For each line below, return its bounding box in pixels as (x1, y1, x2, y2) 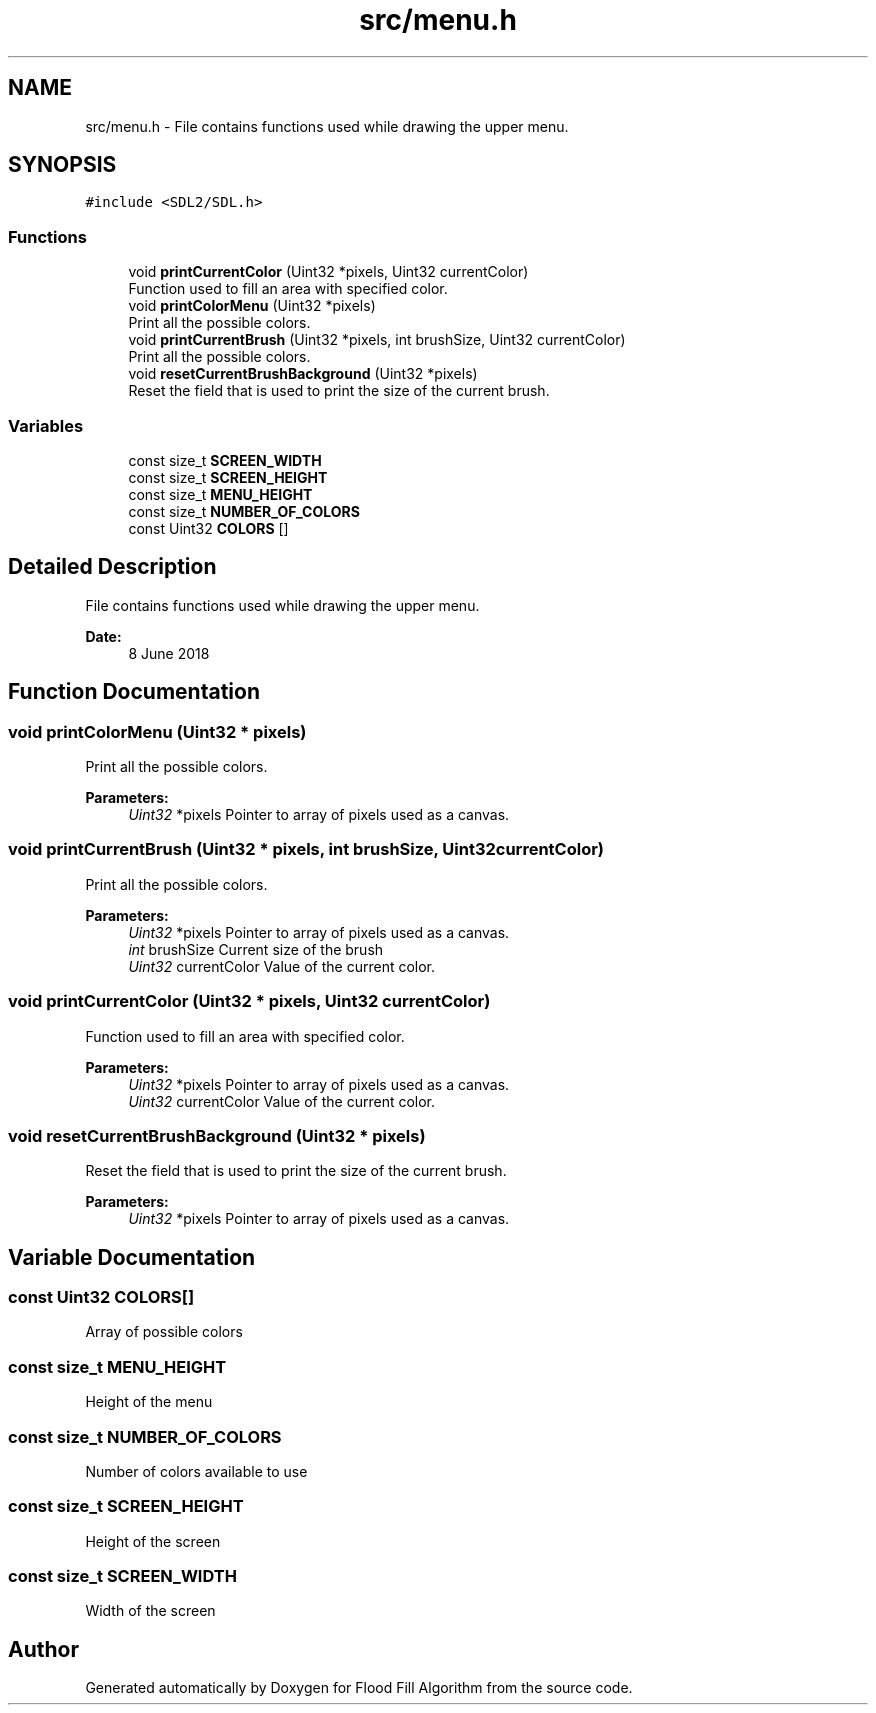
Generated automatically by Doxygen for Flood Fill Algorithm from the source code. (85, 1679, 633, 1697)
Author (8, 1636, 79, 1662)
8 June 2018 (128, 644, 210, 662)
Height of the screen (85, 1532, 221, 1550)
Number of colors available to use (85, 1462, 308, 1480)
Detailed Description (8, 554, 217, 580)
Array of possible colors (85, 1323, 243, 1341)
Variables (8, 415, 84, 436)
